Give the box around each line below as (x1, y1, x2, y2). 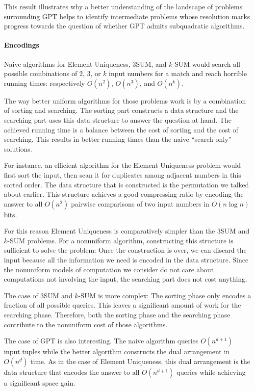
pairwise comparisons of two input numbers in (71, 198, 209, 209)
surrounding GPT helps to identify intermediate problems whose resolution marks (4, 11, 250, 21)
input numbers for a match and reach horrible (109, 68, 247, 78)
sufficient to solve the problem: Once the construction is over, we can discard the (4, 245, 247, 255)
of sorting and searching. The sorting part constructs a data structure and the (4, 105, 239, 115)
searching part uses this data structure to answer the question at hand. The (4, 114, 231, 125)
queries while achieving (177, 366, 246, 377)
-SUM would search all (172, 58, 240, 69)
